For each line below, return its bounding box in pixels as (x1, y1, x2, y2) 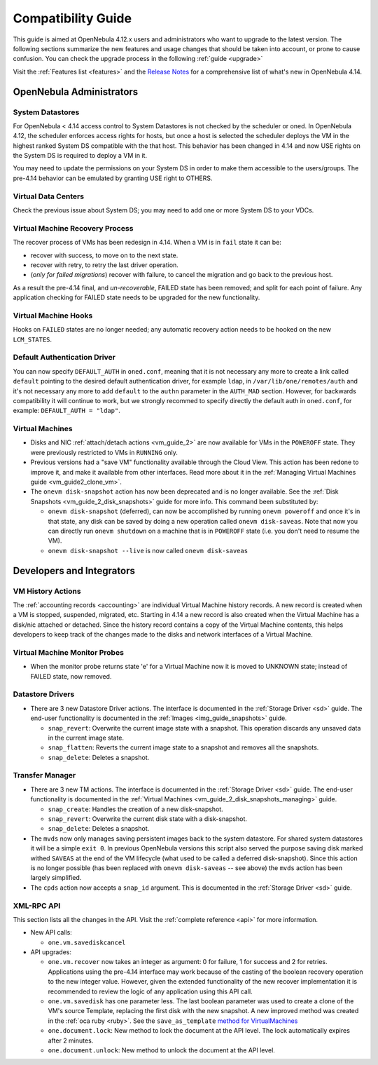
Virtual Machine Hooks (13, 311, 93, 320)
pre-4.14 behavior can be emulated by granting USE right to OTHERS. (13, 174, 213, 182)
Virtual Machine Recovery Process (13, 223, 134, 233)
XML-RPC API (13, 901, 61, 911)
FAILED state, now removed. (30, 672, 112, 680)
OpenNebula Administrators (13, 86, 139, 97)
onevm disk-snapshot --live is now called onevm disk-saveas (48, 546, 248, 555)
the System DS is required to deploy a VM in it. (13, 151, 147, 160)
